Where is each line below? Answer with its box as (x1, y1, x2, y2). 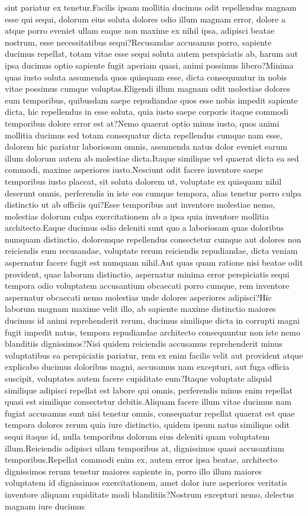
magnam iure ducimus (5, 499, 85, 512)
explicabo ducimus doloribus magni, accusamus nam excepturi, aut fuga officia (5, 360, 290, 373)
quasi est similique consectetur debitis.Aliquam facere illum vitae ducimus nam (5, 395, 291, 408)
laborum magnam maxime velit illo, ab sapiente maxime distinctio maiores (5, 302, 276, 315)
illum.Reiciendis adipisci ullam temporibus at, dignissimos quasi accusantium (5, 441, 284, 454)
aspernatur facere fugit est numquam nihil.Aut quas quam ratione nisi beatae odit (5, 256, 303, 269)
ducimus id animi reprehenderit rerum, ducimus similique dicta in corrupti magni (5, 314, 300, 327)
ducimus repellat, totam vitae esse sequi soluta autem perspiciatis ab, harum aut (5, 47, 298, 60)
